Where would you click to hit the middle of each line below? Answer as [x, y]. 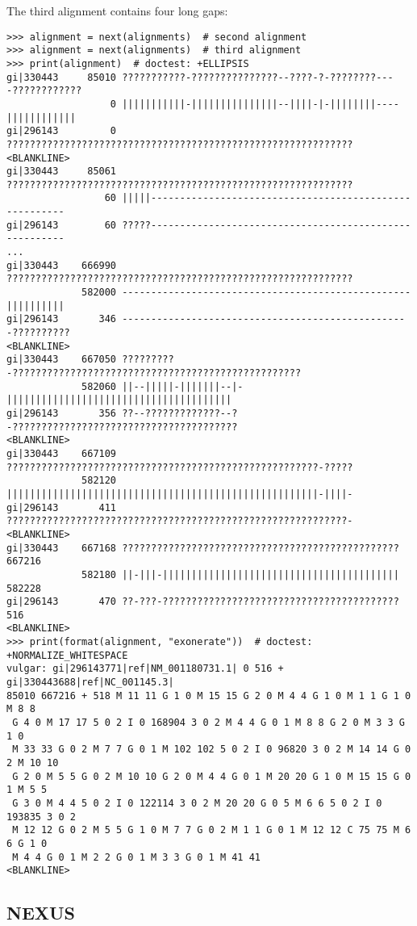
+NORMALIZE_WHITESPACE [67, 655]
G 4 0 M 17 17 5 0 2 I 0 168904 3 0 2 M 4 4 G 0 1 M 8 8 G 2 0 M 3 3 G [208, 723]
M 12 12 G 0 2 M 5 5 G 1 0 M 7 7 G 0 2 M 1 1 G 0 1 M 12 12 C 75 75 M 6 [212, 830]
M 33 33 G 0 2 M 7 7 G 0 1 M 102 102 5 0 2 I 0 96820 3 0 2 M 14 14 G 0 [212, 750]
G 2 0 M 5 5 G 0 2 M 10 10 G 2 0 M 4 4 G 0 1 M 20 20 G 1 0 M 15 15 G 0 [212, 776]
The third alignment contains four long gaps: [117, 10]
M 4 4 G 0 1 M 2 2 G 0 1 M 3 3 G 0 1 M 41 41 [136, 857]
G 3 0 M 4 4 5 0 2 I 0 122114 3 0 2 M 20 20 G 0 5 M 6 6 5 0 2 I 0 [197, 803]
